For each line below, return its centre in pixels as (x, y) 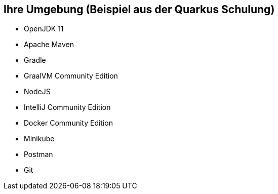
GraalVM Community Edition (71, 76)
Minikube (39, 139)
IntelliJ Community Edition (67, 107)
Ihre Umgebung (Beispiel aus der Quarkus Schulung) (139, 9)
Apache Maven (49, 45)
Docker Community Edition (68, 123)
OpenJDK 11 (44, 29)
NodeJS (37, 92)
